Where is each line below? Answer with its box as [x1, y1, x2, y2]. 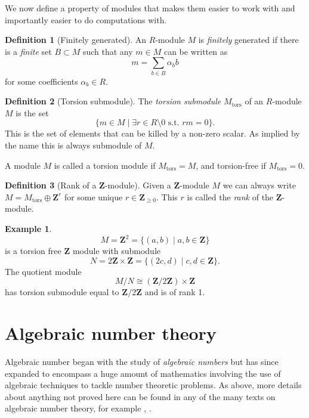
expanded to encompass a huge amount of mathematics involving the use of [5, 367, 281, 379]
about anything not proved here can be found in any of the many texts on [5, 390, 276, 402]
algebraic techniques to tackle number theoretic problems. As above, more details [5, 379, 302, 391]
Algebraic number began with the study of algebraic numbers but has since [5, 355, 279, 368]
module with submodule [72, 244, 160, 257]
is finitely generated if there [198, 33, 299, 46]
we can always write [223, 179, 296, 191]
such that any [82, 45, 133, 57]
